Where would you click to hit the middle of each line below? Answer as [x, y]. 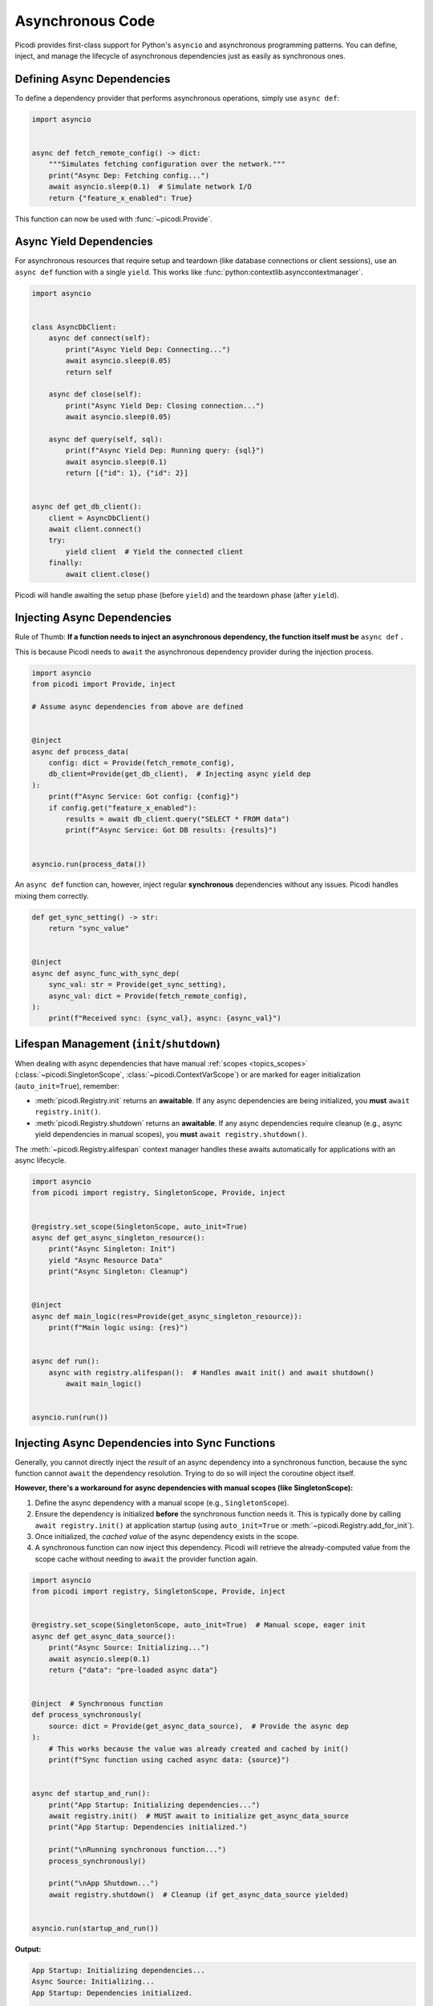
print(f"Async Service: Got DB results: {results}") [171, 830]
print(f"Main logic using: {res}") [118, 1328]
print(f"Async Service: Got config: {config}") [144, 797]
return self [89, 372]
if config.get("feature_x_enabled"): [123, 808]
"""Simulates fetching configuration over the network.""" [167, 164]
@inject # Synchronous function [97, 1704]
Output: [28, 1949]
